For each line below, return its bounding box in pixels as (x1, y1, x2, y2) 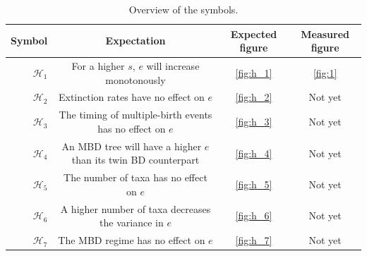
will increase (146, 59, 200, 73)
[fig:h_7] (235, 233, 272, 248)
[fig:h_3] (235, 114, 272, 129)
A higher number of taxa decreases (60, 201, 211, 216)
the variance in (100, 215, 164, 230)
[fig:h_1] (235, 65, 272, 80)
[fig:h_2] (235, 90, 272, 104)
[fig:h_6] (235, 208, 272, 223)
